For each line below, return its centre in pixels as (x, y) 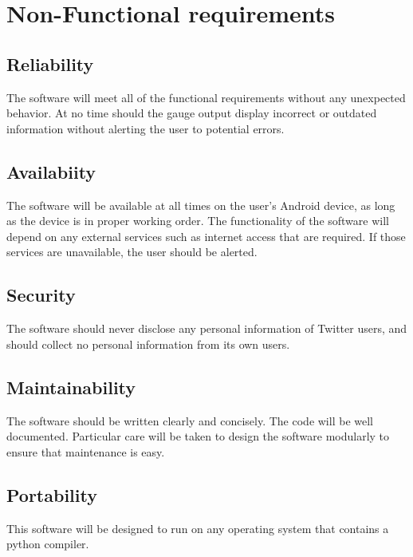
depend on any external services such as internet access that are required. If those (206, 236)
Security (41, 295)
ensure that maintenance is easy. (86, 451)
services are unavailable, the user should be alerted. (132, 252)
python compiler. (48, 544)
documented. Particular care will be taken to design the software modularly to (198, 436)
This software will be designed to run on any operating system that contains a (198, 528)
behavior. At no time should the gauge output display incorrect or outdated (192, 113)
